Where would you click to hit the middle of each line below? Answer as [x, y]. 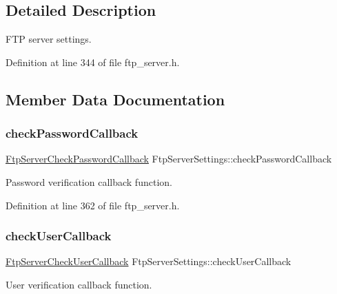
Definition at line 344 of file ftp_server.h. [93, 62]
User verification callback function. [79, 284]
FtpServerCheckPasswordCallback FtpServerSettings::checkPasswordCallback [169, 159]
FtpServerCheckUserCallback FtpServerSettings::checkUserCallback [149, 261]
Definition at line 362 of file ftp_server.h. [93, 205]
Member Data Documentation [115, 99]
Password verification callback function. [89, 181]
